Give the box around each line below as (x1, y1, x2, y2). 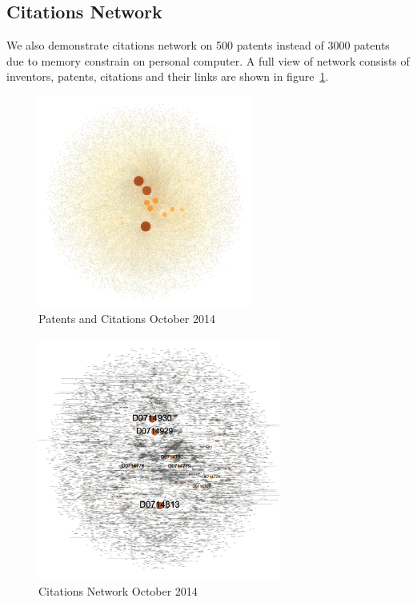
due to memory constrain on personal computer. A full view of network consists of (6, 52, 410, 69)
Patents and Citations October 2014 (38, 310, 215, 327)
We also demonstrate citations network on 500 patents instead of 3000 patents (6, 37, 390, 54)
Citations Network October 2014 (38, 582, 198, 599)
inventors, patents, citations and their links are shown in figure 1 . (6, 68, 329, 85)
